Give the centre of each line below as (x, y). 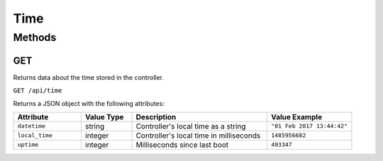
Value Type (105, 117)
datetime (32, 126)
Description (156, 117)
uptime (28, 145)
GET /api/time (38, 91)
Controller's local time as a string (191, 126)
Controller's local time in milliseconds (198, 136)
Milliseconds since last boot (182, 145)
